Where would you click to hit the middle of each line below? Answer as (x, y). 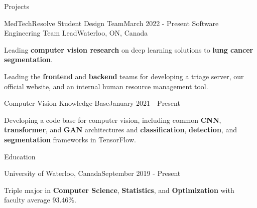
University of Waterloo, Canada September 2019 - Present (92, 173)
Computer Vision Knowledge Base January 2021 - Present (92, 103)
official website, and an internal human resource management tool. (106, 86)
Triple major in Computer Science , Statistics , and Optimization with (119, 190)
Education (20, 156)
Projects (17, 6)
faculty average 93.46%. (40, 200)
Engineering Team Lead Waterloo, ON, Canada (76, 33)
